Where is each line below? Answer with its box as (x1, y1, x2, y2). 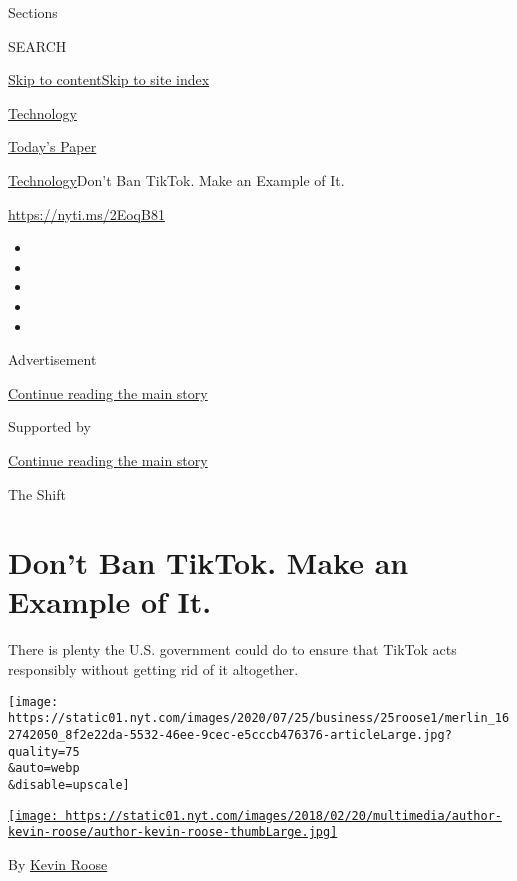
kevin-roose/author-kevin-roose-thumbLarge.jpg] (8, 825, 338, 840)
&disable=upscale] (8, 777, 130, 792)
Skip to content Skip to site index (8, 69, 210, 90)
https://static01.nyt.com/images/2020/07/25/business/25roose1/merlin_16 (8, 711, 510, 726)
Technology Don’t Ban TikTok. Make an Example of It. (8, 169, 345, 190)
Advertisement (8, 349, 97, 370)
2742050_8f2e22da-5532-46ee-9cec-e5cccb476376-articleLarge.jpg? (8, 727, 452, 742)
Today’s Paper (8, 136, 97, 157)
